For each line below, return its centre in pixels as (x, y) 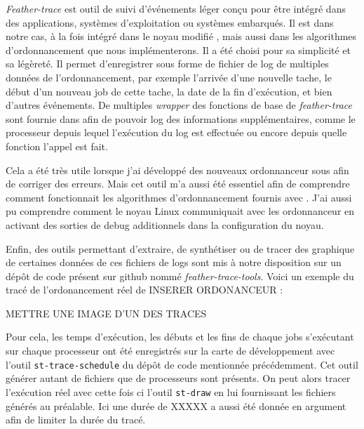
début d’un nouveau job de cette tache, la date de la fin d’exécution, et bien (169, 91)
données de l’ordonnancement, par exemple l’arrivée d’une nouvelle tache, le (169, 77)
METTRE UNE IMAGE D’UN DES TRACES (106, 313)
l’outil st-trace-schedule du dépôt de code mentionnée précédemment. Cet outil (182, 364)
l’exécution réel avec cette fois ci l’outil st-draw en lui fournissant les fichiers (171, 391)
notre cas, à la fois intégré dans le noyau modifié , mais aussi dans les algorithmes (181, 36)
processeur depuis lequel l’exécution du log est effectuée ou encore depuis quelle (176, 132)
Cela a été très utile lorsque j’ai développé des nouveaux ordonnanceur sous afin (177, 170)
